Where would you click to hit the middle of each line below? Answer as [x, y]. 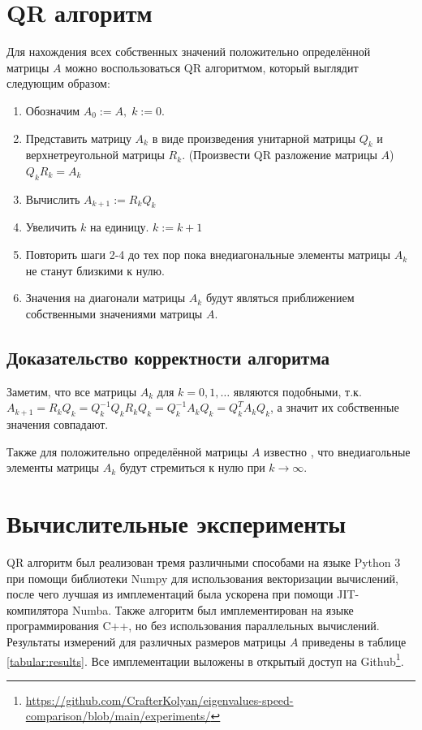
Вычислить [53, 199]
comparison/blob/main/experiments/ [118, 716]
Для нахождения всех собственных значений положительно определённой [189, 52]
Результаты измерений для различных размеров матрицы [146, 641]
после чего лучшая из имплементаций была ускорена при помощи [170, 594]
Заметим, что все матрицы [72, 391]
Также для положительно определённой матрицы [127, 451]
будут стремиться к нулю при [192, 467]
